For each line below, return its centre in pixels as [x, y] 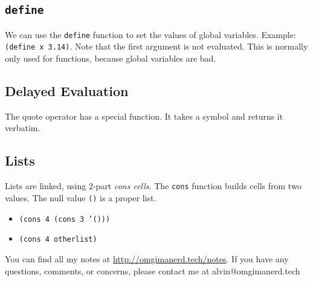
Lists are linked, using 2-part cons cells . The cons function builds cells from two [153, 186]
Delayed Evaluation [67, 91]
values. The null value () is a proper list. [81, 197]
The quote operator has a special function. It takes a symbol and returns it [144, 116]
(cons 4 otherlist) [58, 240]
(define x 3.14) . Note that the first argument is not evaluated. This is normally [156, 46]
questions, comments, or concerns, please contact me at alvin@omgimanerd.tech [153, 270]
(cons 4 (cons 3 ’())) [65, 219]
